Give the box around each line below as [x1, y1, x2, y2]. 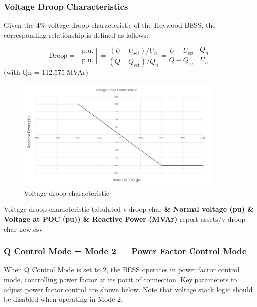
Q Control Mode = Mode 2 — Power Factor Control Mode [4, 245, 247, 257]
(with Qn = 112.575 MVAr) [4, 67, 89, 77]
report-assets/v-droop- [180, 214, 248, 224]
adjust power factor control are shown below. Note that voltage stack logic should [4, 284, 253, 294]
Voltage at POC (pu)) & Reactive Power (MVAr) [4, 214, 178, 224]
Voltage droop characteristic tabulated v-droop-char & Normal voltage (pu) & [4, 204, 254, 214]
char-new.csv [4, 223, 43, 234]
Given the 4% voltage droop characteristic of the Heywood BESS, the [4, 20, 216, 30]
